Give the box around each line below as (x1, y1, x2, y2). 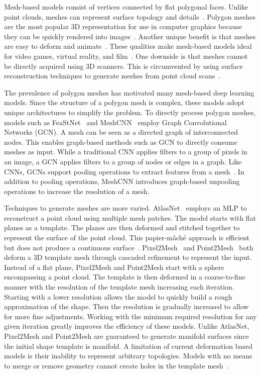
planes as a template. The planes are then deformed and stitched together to (4, 222, 240, 233)
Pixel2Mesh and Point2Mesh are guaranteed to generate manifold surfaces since (4, 331, 249, 341)
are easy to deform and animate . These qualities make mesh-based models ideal (4, 41, 252, 51)
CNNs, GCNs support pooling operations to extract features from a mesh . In (4, 166, 244, 176)
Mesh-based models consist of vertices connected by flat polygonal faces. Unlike (4, 2, 248, 12)
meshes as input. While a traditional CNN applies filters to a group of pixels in (4, 146, 247, 157)
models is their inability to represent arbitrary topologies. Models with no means (4, 350, 252, 361)
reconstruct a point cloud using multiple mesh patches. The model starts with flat (4, 212, 256, 223)
